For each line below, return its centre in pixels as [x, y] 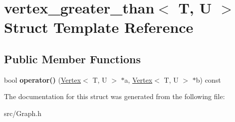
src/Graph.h [23, 113]
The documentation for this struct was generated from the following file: [115, 96]
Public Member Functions [72, 59]
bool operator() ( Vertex [43, 79]
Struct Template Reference [99, 27]
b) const [208, 79]
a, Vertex [138, 79]
